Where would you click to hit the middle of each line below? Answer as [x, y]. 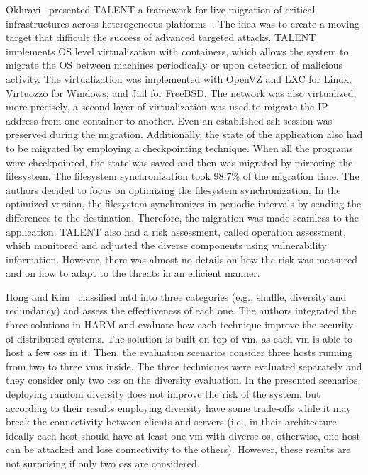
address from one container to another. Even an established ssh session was [169, 120]
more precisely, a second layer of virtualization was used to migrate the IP [167, 107]
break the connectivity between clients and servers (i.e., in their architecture [171, 422]
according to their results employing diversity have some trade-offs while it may [179, 407]
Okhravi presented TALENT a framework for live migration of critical [161, 9]
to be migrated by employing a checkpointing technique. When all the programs [179, 148]
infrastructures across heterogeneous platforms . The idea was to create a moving [183, 23]
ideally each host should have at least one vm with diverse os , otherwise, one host [183, 435]
